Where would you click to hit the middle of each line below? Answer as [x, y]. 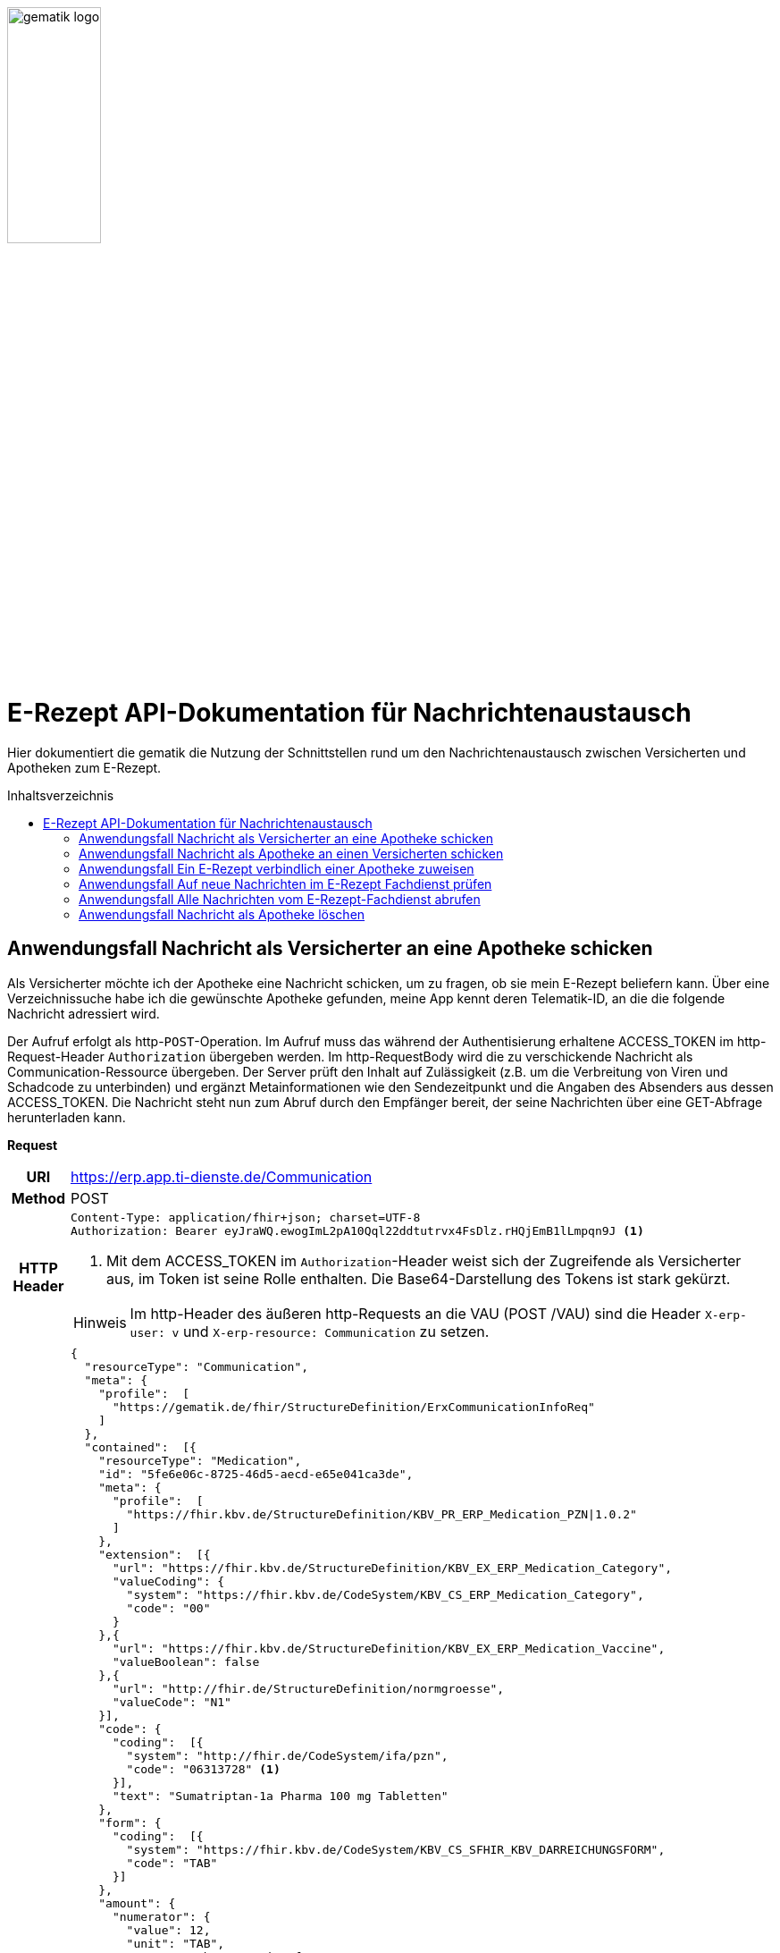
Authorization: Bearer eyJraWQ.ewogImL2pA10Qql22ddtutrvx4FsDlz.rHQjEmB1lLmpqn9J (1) [357, 1230]
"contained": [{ [140, 1447]
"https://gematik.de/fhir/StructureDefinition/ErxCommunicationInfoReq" [353, 1407]
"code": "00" [168, 1608]
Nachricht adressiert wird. [84, 1013]
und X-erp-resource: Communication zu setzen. [336, 1331]
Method [38, 1198]
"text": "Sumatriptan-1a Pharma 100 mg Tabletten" [280, 1796]
